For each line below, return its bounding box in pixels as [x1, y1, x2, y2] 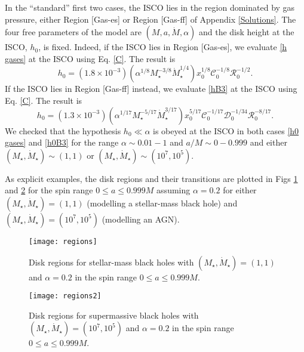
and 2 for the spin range [5, 184, 93, 196]
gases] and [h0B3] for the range [5, 136, 119, 149]
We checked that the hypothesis [5, 124, 121, 137]
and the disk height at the [198, 26, 294, 38]
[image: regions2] [29, 292, 102, 301]
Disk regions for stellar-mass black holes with [29, 255, 194, 268]
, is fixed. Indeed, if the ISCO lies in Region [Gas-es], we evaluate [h [38, 41, 287, 53]
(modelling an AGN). [102, 212, 180, 225]
